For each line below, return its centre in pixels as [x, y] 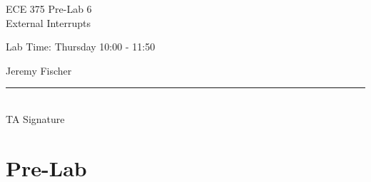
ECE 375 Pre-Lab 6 [49, 9]
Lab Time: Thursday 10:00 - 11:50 [81, 47]
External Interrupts [49, 22]
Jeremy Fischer [39, 70]
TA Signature [35, 118]
